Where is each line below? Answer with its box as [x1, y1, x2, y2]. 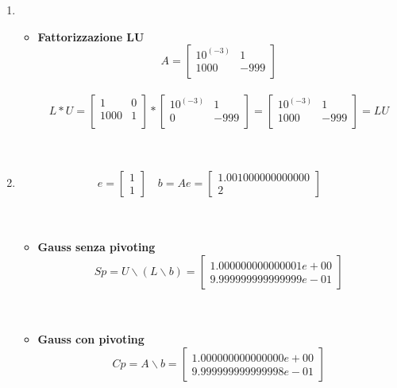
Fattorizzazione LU [37, 28, 145, 45]
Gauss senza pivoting [37, 239, 156, 255]
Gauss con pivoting [37, 330, 145, 347]
